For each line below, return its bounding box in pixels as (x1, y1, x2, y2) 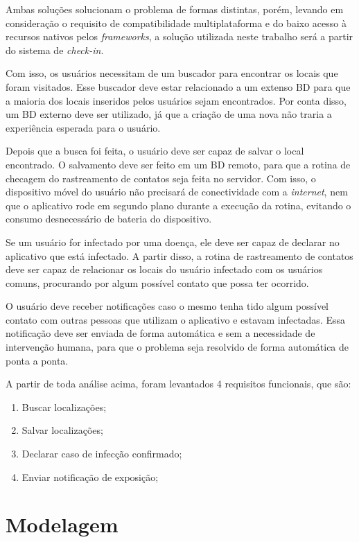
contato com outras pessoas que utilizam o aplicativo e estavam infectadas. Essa (6, 312, 345, 326)
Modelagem (6, 510, 119, 539)
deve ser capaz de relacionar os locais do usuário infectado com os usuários (6, 262, 323, 277)
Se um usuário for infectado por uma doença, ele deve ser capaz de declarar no (6, 234, 340, 249)
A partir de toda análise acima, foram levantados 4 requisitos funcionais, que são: (6, 376, 351, 391)
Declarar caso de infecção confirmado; (21, 446, 182, 461)
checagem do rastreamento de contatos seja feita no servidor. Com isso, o (6, 171, 316, 185)
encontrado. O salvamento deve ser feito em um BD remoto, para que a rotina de (6, 157, 351, 171)
